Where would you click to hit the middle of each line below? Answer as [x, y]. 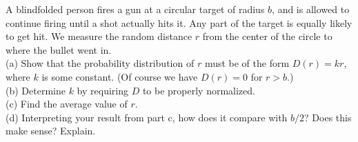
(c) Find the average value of [67, 104]
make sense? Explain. [51, 131]
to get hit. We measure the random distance [99, 36]
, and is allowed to [311, 9]
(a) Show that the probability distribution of [100, 63]
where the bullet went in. [59, 49]
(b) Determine [36, 90]
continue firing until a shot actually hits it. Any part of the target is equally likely [179, 22]
